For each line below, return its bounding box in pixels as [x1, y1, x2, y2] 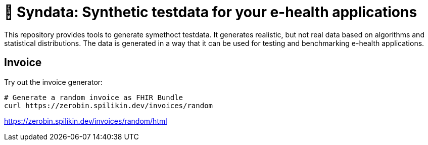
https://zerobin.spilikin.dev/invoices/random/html [4, 116, 167, 125]
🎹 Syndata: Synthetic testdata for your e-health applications [4, 4, 417, 21]
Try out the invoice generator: [4, 77, 103, 86]
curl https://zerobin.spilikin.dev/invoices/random [4, 101, 213, 110]
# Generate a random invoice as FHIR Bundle [4, 93, 183, 102]
